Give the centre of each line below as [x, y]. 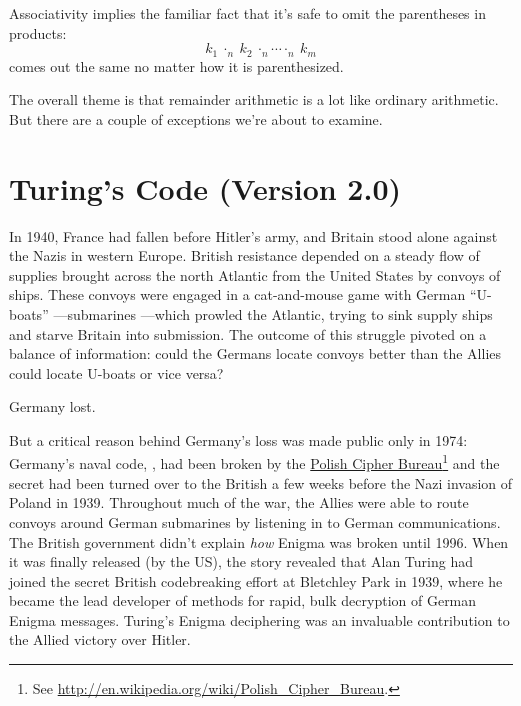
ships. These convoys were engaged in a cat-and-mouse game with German [237, 294]
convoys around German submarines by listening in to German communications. [255, 521]
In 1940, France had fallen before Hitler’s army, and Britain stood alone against [253, 235]
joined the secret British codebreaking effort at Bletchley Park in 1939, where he [256, 580]
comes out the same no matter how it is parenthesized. [176, 65]
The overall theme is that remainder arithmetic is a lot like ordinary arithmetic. [254, 99]
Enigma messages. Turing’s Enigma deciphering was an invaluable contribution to [259, 619]
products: [38, 32]
